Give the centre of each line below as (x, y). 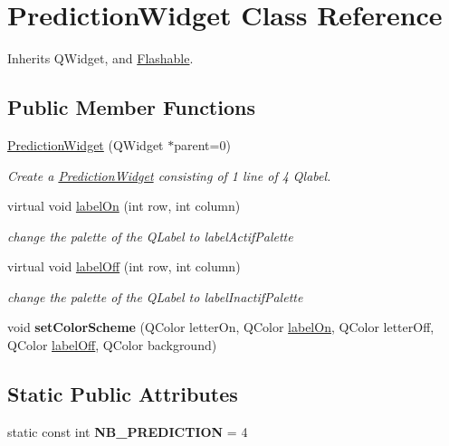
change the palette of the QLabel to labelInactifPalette (155, 296)
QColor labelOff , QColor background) (112, 345)
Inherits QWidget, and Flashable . (100, 58)
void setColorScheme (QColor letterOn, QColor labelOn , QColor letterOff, (221, 327)
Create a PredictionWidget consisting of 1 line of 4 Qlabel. (169, 175)
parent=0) (202, 144)
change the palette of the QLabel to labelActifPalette (150, 236)
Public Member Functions (131, 107)
